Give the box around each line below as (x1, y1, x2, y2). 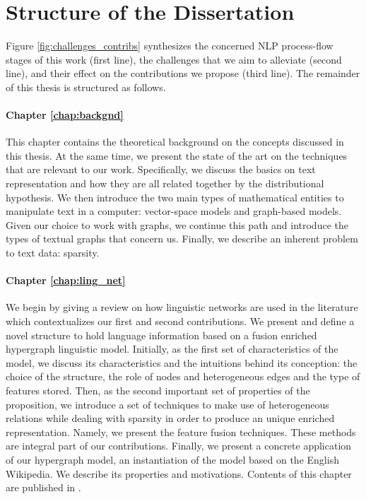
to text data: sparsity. (6, 245, 100, 260)
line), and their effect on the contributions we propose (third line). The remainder (6, 66, 360, 81)
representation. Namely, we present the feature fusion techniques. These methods (6, 424, 356, 439)
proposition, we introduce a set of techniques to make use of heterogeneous (6, 397, 329, 411)
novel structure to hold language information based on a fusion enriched (6, 327, 317, 342)
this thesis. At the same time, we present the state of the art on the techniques (6, 148, 348, 163)
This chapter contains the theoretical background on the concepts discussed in (6, 134, 344, 149)
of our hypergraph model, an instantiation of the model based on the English (6, 452, 339, 466)
